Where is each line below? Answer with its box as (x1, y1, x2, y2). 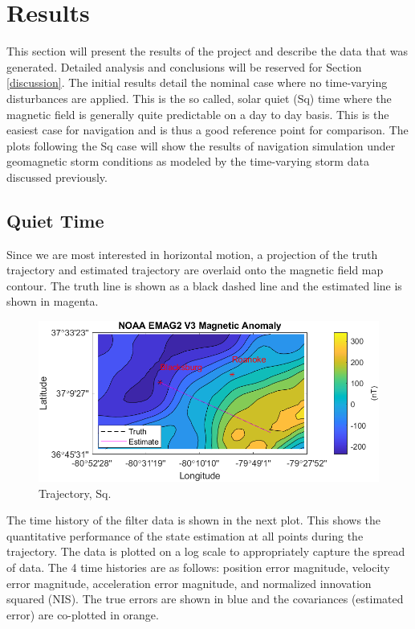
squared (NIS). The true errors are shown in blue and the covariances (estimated (6, 590, 404, 607)
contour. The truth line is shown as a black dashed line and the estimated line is (6, 277, 402, 294)
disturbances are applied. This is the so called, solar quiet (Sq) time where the (6, 89, 392, 106)
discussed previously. (6, 168, 108, 185)
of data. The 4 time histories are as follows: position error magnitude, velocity (6, 559, 390, 576)
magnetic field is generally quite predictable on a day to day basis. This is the (6, 105, 389, 122)
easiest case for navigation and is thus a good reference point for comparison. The (6, 121, 409, 138)
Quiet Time (6, 208, 104, 232)
